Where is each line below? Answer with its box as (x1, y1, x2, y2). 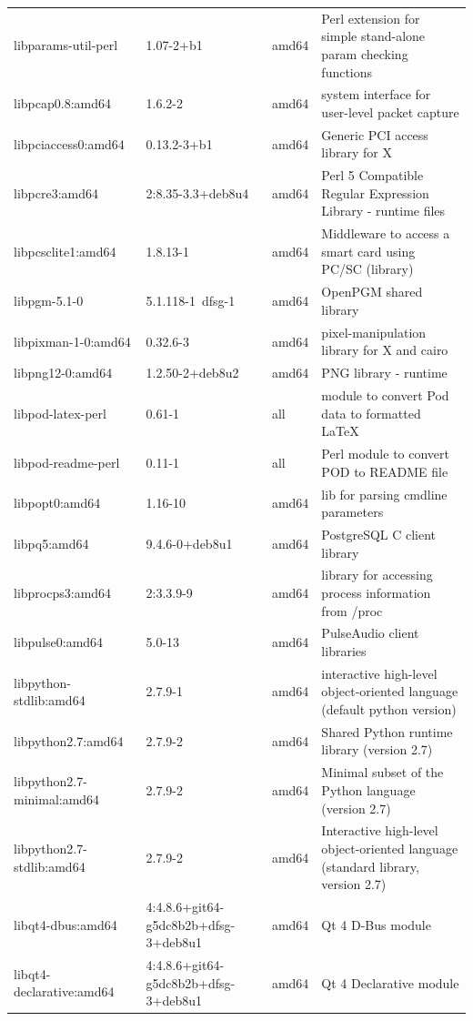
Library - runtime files (321, 201, 446, 220)
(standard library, (321, 856, 419, 875)
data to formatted (321, 403, 421, 422)
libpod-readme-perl (14, 452, 120, 471)
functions (321, 62, 373, 81)
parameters (321, 502, 384, 521)
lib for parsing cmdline (321, 484, 448, 503)
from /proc (321, 601, 383, 620)
